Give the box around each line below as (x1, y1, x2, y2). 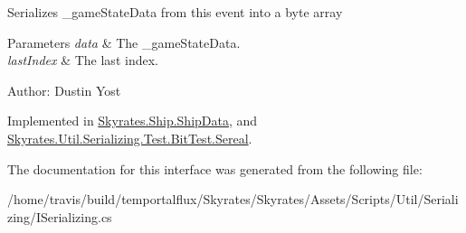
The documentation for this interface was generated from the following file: (7, 159, 423, 178)
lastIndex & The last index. (7, 51, 158, 70)
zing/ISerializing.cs (7, 207, 112, 226)
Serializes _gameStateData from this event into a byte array (7, 3, 343, 21)
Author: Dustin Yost (7, 80, 121, 99)
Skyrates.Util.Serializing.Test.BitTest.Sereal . (7, 128, 252, 147)
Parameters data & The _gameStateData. (7, 33, 241, 51)
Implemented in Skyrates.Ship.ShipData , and (7, 111, 258, 130)
